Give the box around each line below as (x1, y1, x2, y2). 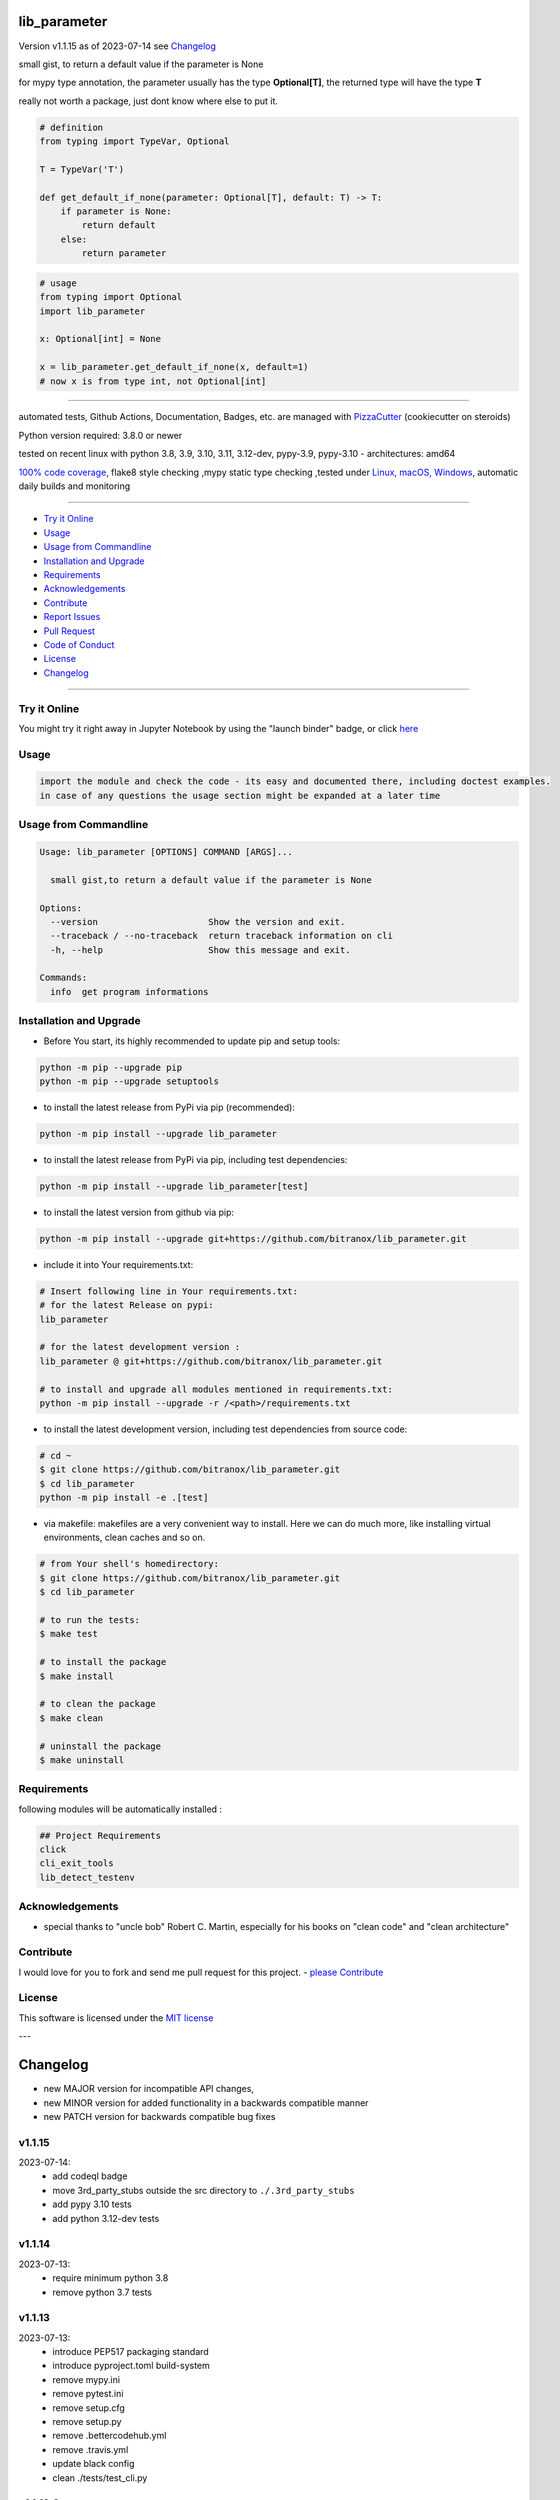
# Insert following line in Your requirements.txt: (39, 1285, 299, 1297)
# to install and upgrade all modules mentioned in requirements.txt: (39, 1383, 394, 1395)
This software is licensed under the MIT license (18, 2011, 214, 2024)
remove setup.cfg (52, 2401, 125, 2414)
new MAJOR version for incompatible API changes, (43, 2083, 255, 2095)
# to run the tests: (39, 1615, 140, 1626)
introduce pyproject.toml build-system (52, 2360, 210, 2372)
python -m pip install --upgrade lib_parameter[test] (39, 1180, 309, 1192)
